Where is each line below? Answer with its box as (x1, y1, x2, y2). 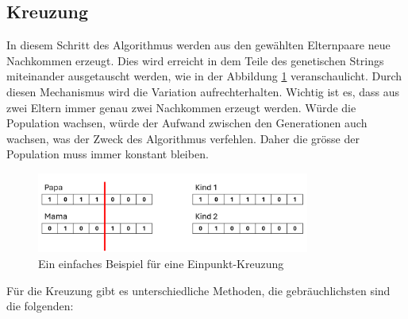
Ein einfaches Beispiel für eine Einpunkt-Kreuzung (38, 255, 284, 271)
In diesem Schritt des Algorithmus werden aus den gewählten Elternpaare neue (6, 37, 391, 53)
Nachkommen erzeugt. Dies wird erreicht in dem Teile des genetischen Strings (6, 52, 384, 68)
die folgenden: (6, 298, 74, 314)
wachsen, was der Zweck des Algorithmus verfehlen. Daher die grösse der (6, 130, 360, 146)
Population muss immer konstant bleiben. (6, 146, 209, 162)
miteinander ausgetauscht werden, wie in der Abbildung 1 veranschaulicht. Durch (6, 68, 402, 84)
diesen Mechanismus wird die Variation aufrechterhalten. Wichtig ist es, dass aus (6, 83, 400, 99)
